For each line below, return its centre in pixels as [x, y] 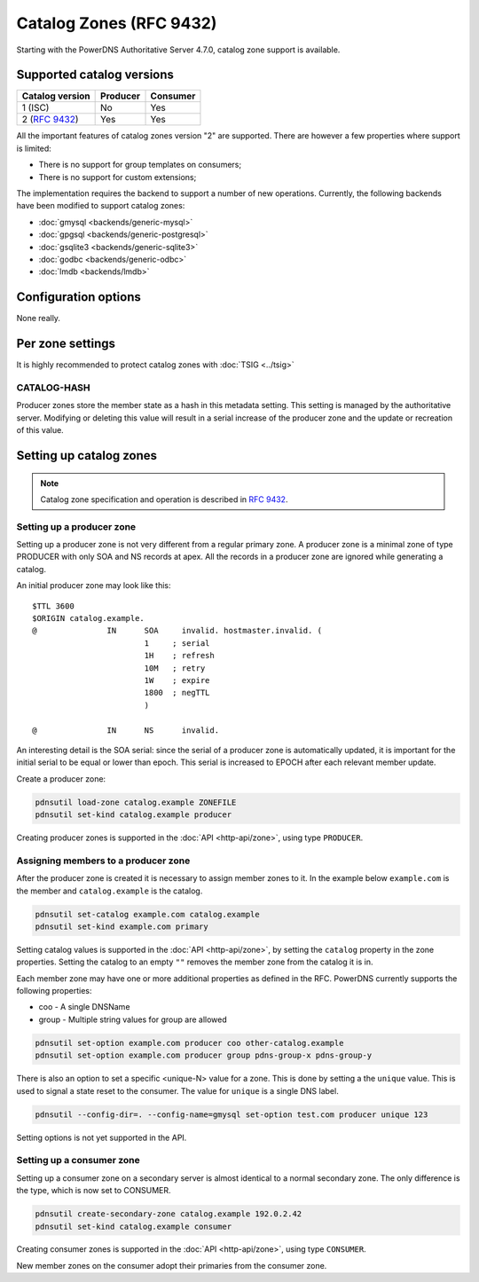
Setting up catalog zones [87, 456]
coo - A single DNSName [84, 1007]
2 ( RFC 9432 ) [50, 120]
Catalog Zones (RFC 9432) [117, 23]
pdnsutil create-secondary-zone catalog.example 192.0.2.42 [169, 1214]
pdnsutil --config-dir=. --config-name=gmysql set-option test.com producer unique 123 [232, 1114]
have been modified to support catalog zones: [101, 206]
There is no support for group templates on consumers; [140, 165]
